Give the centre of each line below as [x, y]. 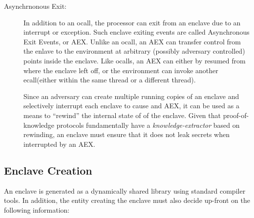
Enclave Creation [48, 170]
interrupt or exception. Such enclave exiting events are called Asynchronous [137, 32]
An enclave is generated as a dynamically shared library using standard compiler [125, 190]
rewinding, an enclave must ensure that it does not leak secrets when [127, 134]
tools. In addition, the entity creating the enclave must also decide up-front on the [127, 200]
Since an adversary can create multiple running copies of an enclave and [131, 96]
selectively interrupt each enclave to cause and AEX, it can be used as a [131, 106]
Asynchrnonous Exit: [35, 6]
